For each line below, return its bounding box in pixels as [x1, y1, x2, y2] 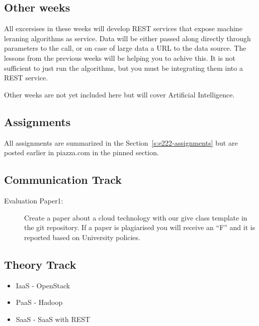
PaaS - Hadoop [16, 297, 63, 307]
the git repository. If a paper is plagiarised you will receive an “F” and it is [24, 222, 255, 233]
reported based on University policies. [24, 232, 140, 242]
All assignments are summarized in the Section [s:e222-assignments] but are [4, 137, 238, 148]
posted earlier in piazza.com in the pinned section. [4, 147, 159, 158]
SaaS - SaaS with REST [16, 313, 91, 324]
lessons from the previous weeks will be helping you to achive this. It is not [4, 52, 235, 63]
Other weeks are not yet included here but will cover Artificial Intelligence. [4, 89, 235, 99]
